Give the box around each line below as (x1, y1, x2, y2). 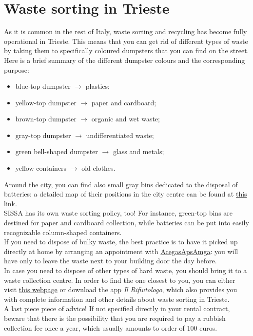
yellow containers (15, 163, 67, 173)
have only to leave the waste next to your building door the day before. (4, 256, 217, 266)
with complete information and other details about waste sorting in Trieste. (4, 294, 230, 304)
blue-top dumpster (15, 81, 71, 91)
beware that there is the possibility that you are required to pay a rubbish (4, 313, 226, 323)
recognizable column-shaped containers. (4, 227, 122, 237)
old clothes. (81, 163, 116, 173)
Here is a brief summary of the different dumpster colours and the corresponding (4, 55, 245, 65)
